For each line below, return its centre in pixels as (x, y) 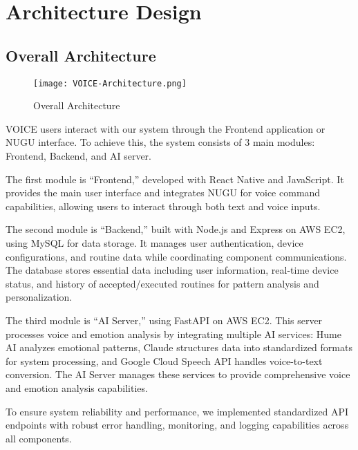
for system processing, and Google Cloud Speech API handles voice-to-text (164, 360)
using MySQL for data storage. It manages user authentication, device (154, 242)
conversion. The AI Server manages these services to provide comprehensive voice (178, 374)
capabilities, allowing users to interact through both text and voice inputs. (163, 206)
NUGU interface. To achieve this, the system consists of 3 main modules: (160, 142)
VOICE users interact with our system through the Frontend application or (166, 128)
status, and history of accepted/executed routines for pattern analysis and (162, 283)
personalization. (39, 297)
